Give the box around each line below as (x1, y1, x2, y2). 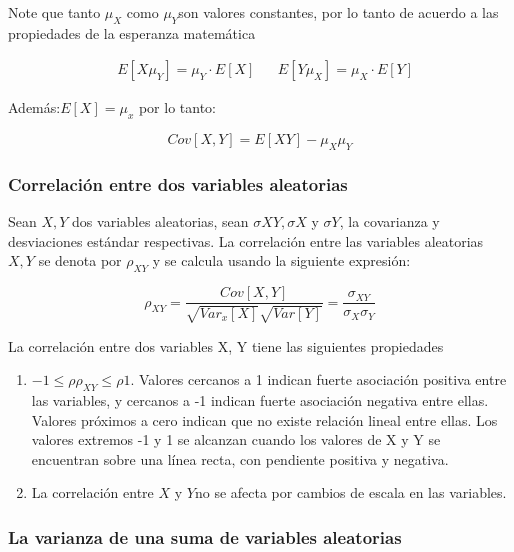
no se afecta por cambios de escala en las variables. (194, 482, 507, 503)
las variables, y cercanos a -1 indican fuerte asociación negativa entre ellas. (31, 390, 489, 411)
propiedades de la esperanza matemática (8, 22, 256, 43)
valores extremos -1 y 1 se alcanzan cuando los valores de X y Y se (31, 429, 441, 450)
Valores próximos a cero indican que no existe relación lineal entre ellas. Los (31, 409, 498, 430)
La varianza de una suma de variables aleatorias (8, 524, 402, 549)
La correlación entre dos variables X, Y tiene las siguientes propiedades (8, 335, 444, 356)
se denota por (38, 250, 122, 271)
